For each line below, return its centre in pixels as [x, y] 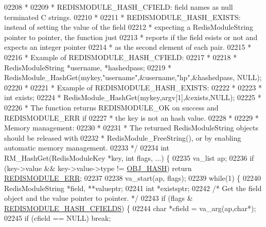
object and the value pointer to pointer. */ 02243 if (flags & [99, 198]
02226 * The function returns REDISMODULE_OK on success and [111, 107]
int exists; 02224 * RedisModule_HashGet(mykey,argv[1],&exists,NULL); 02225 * [133, 97]
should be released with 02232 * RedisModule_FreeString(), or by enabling [123, 137]
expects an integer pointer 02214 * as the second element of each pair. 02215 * [128, 47]
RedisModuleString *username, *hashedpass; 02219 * [88, 67]
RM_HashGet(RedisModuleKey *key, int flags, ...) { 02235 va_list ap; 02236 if [129, 157]
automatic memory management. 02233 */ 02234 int [87, 148]
